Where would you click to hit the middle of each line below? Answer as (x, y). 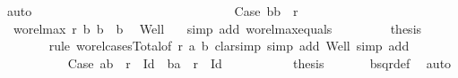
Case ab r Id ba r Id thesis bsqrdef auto (259, 62)
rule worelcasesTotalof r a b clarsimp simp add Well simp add (229, 46)
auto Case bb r (152, 11)
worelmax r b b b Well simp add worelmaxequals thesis (217, 28)
